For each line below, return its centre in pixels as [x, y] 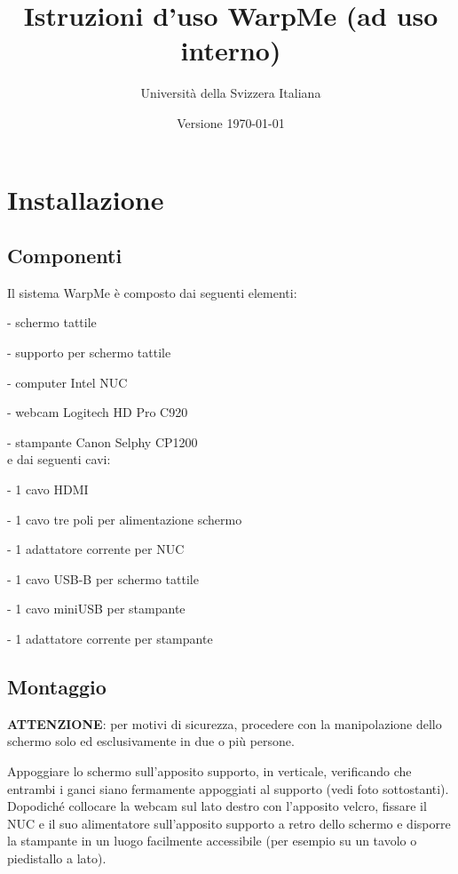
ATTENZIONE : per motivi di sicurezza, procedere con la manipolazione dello [225, 723]
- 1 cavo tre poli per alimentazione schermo [125, 519]
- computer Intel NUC [67, 382]
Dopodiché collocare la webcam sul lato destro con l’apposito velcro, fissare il [217, 806]
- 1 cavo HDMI [48, 489]
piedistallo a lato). [57, 858]
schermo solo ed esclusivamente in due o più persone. [151, 741]
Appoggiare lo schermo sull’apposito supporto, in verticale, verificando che [209, 771]
